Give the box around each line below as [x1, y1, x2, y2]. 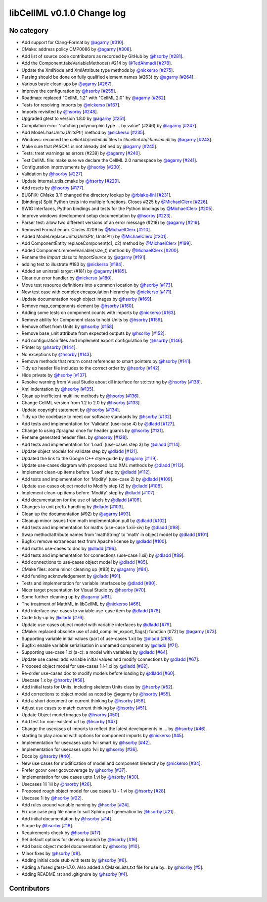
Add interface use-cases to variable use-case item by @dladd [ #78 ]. [21, 608, 162, 614]
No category [9, 26, 49, 35]
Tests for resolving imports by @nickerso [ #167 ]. [21, 102, 121, 107]
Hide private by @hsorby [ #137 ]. [21, 372, 88, 378]
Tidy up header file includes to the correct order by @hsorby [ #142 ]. [21, 365, 161, 371]
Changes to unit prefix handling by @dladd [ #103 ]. [21, 504, 125, 510]
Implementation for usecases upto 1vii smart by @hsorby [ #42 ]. [21, 740, 151, 745]
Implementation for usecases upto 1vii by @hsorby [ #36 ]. [21, 746, 138, 752]
